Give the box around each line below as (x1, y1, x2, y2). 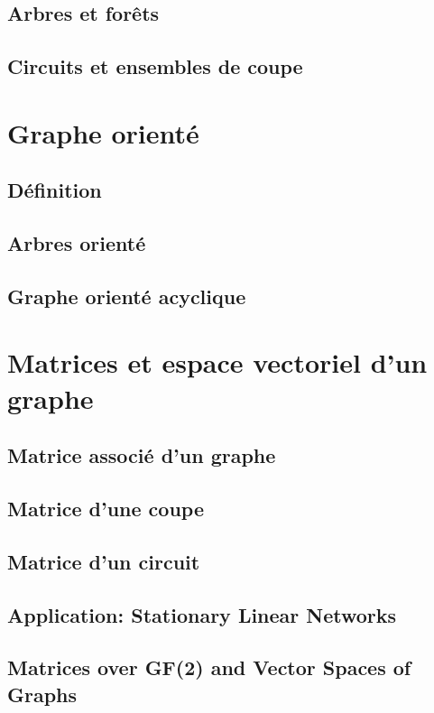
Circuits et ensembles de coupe (7, 52, 303, 80)
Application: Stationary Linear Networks (7, 600, 397, 628)
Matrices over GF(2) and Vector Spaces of (7, 653, 411, 681)
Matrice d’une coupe (7, 495, 205, 523)
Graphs (7, 680, 78, 708)
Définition (7, 176, 102, 204)
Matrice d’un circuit (7, 547, 200, 575)
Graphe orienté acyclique (7, 282, 246, 310)
